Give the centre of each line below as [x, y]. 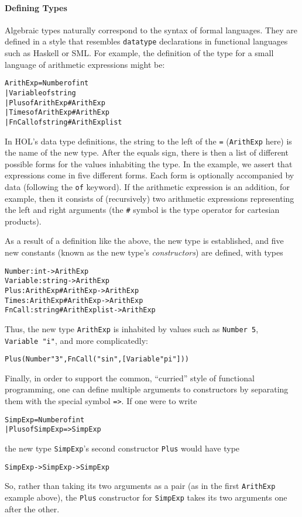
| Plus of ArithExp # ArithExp [55, 103]
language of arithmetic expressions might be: [85, 64]
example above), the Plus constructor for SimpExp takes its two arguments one [146, 497]
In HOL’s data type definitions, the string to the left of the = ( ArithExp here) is [148, 141]
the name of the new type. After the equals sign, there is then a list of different [147, 152]
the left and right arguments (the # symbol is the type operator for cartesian [142, 210]
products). [23, 221]
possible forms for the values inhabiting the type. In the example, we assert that [149, 163]
